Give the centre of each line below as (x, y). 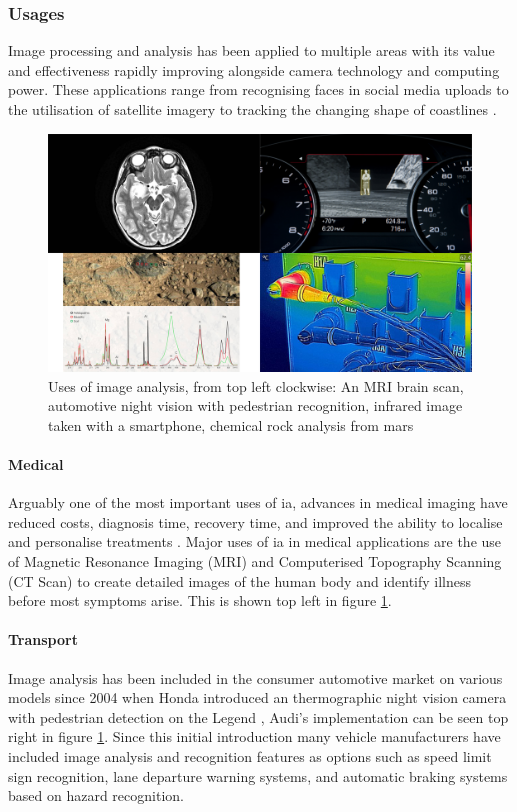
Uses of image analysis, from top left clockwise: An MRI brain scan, (256, 385)
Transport (43, 639)
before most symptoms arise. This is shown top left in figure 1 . (200, 600)
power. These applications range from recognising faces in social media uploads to (258, 89)
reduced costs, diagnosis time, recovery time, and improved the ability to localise (255, 521)
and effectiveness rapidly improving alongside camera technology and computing (254, 69)
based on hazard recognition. (96, 795)
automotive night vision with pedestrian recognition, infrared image (255, 405)
